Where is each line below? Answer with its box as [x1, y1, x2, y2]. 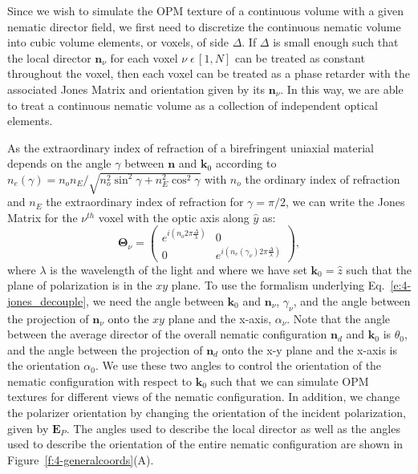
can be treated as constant [234, 49, 365, 66]
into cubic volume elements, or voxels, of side [7, 34, 229, 51]
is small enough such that [273, 34, 399, 51]
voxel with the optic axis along [98, 209, 250, 225]
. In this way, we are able [280, 80, 404, 97]
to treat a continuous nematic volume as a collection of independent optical [7, 96, 378, 113]
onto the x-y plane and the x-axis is [221, 341, 397, 358]
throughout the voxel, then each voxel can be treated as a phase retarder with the [7, 65, 410, 82]
